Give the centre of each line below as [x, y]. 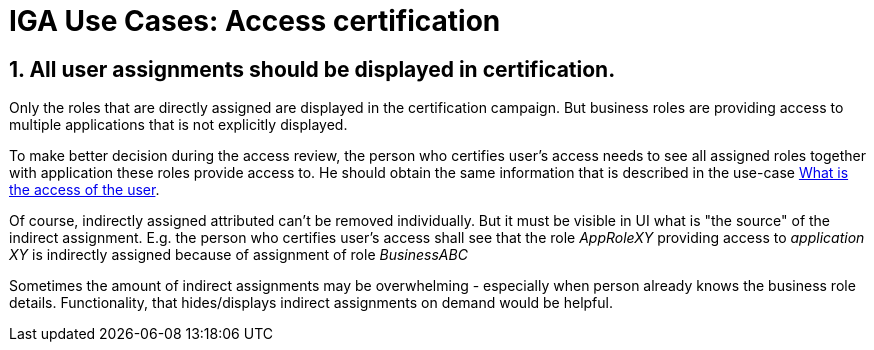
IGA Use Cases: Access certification [255, 21]
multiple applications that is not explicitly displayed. [178, 125]
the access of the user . [84, 190]
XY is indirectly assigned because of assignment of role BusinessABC [238, 255]
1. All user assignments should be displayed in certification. [312, 69]
